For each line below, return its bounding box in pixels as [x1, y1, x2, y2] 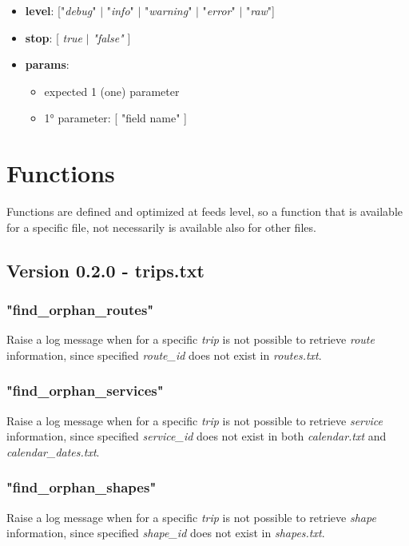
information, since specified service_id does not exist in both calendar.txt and [6, 428, 387, 444]
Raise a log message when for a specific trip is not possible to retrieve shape [6, 508, 376, 525]
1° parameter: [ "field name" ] [44, 110, 187, 126]
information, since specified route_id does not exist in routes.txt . [6, 346, 322, 363]
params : [25, 56, 69, 73]
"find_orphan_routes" [6, 299, 154, 319]
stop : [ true [25, 29, 83, 46]
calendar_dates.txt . [6, 443, 100, 460]
